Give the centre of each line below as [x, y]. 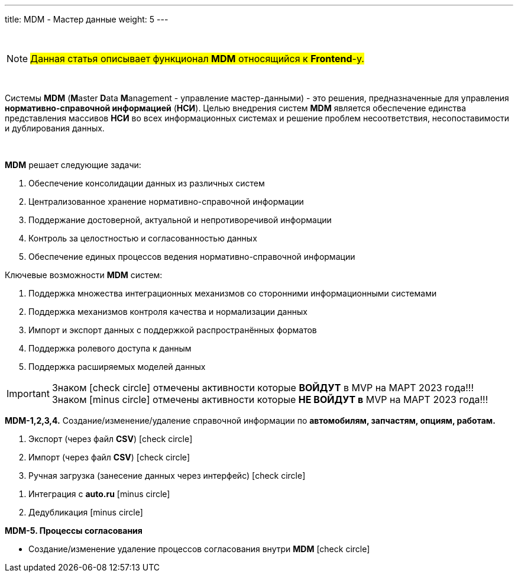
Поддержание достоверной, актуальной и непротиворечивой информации [180, 220]
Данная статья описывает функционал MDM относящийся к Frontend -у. [197, 59]
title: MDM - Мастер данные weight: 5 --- [87, 19]
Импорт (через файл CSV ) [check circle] [109, 457]
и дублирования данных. [55, 128]
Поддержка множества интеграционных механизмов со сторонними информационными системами [233, 293]
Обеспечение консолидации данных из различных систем [147, 183]
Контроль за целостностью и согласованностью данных [143, 238]
